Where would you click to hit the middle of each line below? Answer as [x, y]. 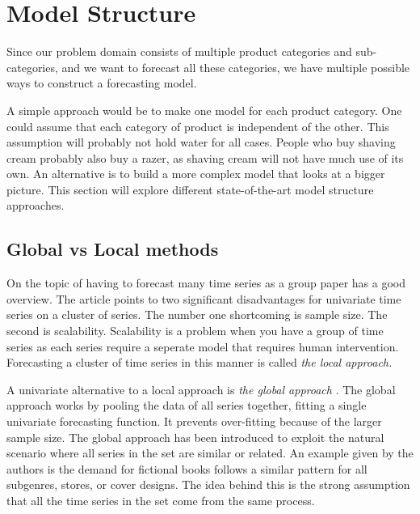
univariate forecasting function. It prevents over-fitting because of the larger [194, 421]
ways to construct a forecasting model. [102, 83]
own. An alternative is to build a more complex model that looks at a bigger [196, 174]
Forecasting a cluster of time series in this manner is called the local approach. [199, 362]
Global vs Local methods [113, 249]
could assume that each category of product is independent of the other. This [198, 126]
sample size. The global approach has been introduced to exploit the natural [195, 437]
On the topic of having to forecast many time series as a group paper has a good [206, 283]
